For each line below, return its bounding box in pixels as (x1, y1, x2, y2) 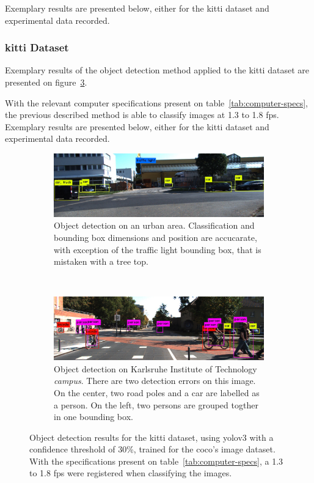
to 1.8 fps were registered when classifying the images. (29, 466, 232, 479)
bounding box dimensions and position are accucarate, (54, 230, 257, 243)
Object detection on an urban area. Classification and (54, 219, 255, 232)
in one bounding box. (54, 410, 133, 423)
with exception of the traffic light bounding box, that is (54, 243, 261, 256)
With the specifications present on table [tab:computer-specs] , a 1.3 (29, 454, 283, 467)
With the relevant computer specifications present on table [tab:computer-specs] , (5, 96, 308, 109)
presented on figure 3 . (5, 76, 87, 88)
